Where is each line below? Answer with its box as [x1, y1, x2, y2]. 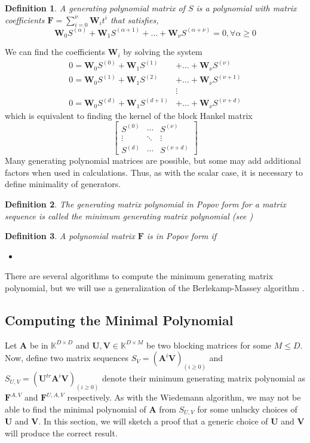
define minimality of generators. [5, 178, 121, 190]
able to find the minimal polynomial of [5, 402, 146, 415]
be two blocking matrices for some [146, 338, 272, 351]
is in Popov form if [146, 230, 217, 242]
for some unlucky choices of [197, 402, 297, 415]
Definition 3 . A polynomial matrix [5, 230, 135, 242]
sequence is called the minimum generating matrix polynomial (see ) [5, 209, 253, 222]
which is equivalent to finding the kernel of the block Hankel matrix [5, 109, 253, 121]
